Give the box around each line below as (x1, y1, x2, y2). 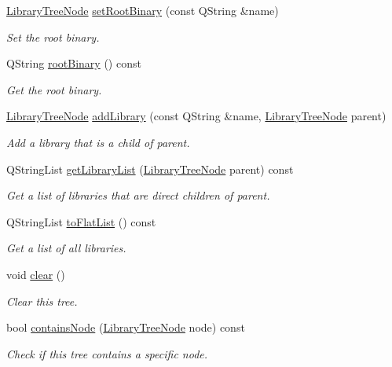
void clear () (6, 266, 65, 282)
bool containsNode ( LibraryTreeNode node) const (6, 319, 245, 336)
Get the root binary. (6, 81, 102, 97)
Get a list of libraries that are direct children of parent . (6, 187, 270, 204)
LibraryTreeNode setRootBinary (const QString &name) (6, 2, 279, 18)
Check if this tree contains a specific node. (6, 345, 208, 361)
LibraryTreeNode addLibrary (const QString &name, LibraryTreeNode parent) (6, 108, 387, 124)
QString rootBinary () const (6, 55, 141, 72)
